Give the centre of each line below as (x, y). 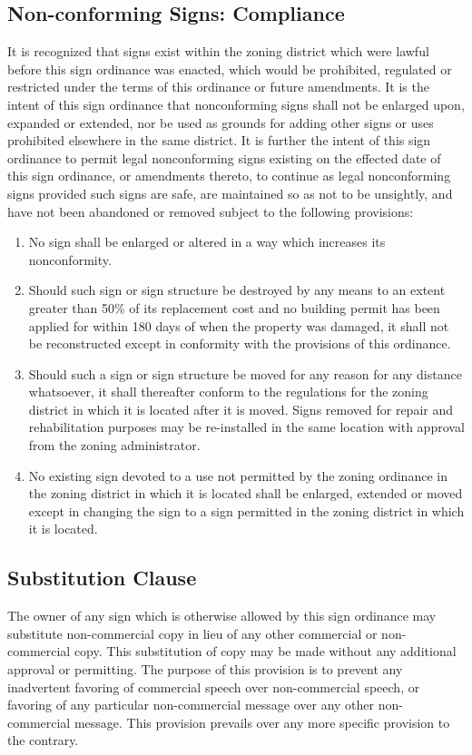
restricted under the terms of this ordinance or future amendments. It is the (218, 87)
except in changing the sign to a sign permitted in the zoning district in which (246, 510)
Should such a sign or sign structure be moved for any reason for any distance (245, 373)
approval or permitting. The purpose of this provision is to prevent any (205, 669)
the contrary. (43, 740)
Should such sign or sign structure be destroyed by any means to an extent (237, 290)
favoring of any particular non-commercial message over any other (191, 705)
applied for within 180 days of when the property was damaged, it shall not (239, 325)
